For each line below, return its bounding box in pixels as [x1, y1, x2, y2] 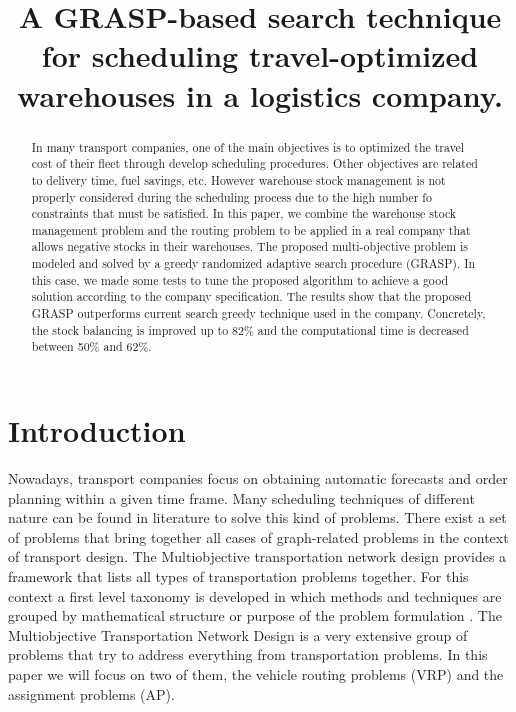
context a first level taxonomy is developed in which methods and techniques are [8, 585, 502, 606]
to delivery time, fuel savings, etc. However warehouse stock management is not [31, 171, 446, 188]
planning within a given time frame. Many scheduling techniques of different [8, 487, 475, 508]
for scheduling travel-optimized [41, 35, 479, 76]
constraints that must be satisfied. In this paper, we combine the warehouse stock [31, 205, 457, 222]
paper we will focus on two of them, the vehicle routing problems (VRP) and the [8, 663, 504, 684]
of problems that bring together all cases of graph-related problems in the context [8, 526, 509, 547]
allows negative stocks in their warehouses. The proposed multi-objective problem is [31, 238, 469, 255]
